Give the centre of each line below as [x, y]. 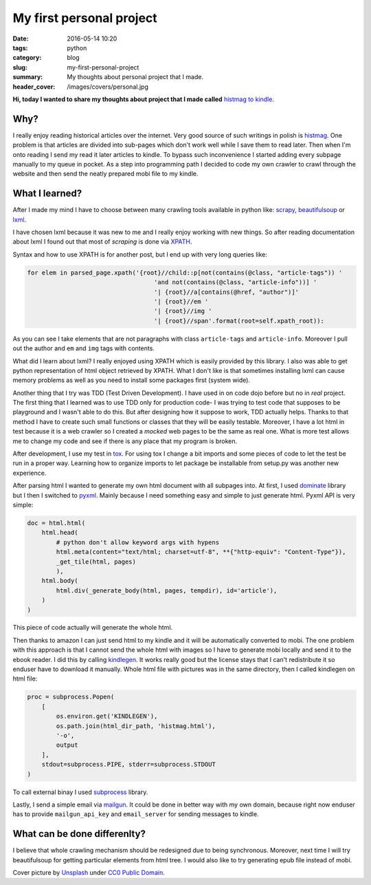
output [67, 745]
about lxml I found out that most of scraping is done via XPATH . [102, 242]
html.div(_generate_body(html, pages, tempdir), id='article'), [167, 590]
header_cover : [34, 87]
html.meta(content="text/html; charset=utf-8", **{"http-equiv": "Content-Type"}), [201, 552]
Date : [21, 39]
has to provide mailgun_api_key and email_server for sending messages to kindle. [136, 814]
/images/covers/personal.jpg [108, 87]
